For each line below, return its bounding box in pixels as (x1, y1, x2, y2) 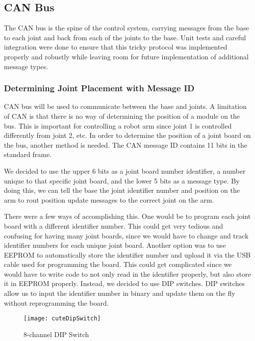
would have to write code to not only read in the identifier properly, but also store (4, 268, 251, 279)
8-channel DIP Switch (24, 329, 89, 339)
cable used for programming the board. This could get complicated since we (4, 259, 232, 269)
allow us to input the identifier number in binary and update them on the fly (4, 288, 235, 298)
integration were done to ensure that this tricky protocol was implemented (4, 42, 228, 52)
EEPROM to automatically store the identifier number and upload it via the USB (4, 249, 251, 260)
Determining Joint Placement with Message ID (4, 82, 195, 94)
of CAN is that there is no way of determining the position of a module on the (4, 110, 240, 121)
